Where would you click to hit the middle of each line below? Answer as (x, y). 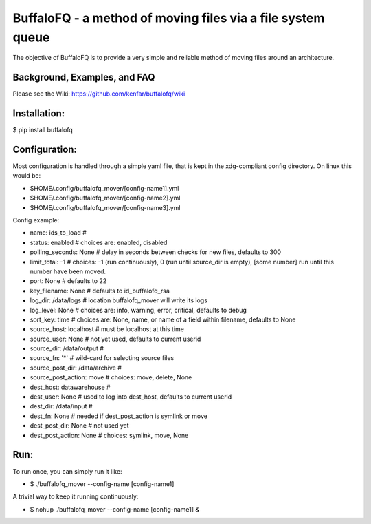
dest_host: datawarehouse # (70, 387)
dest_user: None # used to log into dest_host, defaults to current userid (131, 397)
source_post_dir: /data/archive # (76, 368)
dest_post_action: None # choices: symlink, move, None (109, 435)
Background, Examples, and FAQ (84, 77)
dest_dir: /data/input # (61, 406)
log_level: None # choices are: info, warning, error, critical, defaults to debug (138, 310)
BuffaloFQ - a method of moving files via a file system (169, 18)
